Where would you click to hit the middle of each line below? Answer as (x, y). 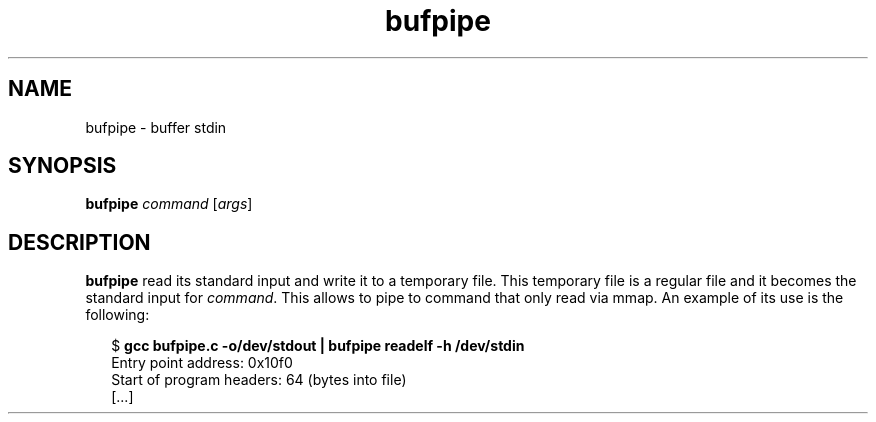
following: (117, 315)
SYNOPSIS (62, 166)
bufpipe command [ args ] (169, 204)
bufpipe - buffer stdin (156, 127)
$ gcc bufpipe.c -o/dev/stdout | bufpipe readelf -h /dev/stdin (318, 346)
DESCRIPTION (79, 242)
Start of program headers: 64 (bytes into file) (259, 380)
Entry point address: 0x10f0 (202, 363)
